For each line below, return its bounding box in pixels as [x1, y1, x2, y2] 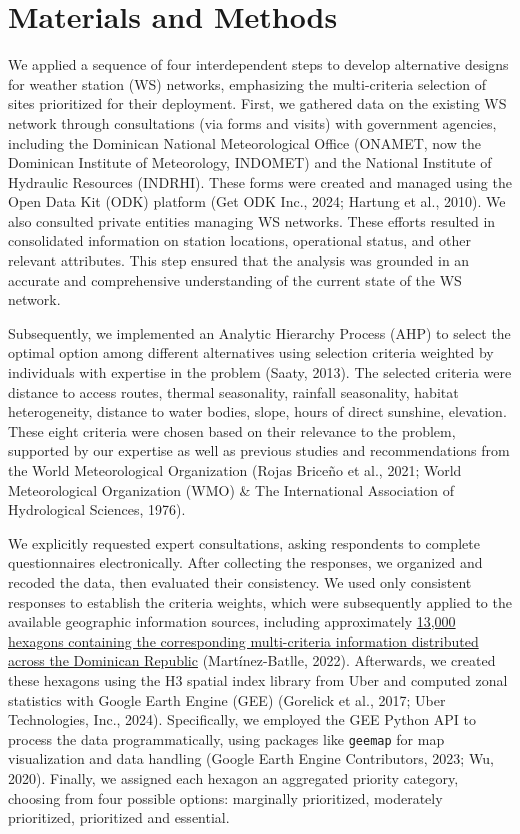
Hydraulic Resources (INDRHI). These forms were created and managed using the [8, 171, 512, 192]
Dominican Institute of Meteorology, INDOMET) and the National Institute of [8, 152, 492, 173]
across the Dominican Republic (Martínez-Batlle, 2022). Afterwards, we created [8, 650, 496, 671]
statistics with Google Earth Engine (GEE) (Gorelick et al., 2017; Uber [8, 689, 446, 710]
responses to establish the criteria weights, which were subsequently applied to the [8, 591, 512, 612]
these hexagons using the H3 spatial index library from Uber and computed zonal [8, 669, 508, 690]
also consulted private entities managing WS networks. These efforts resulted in [8, 210, 496, 231]
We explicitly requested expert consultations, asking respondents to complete [8, 532, 480, 553]
